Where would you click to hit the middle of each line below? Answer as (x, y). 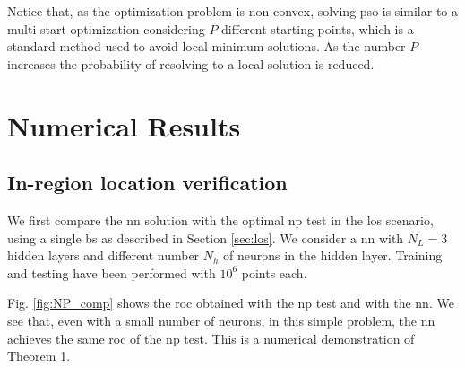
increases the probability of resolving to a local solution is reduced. (191, 63)
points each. (274, 272)
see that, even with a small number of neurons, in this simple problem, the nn (221, 320)
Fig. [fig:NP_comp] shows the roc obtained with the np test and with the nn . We (231, 303)
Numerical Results (124, 125)
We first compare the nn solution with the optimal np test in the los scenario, (220, 219)
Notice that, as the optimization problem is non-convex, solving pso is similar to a (232, 11)
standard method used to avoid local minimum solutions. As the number (207, 46)
